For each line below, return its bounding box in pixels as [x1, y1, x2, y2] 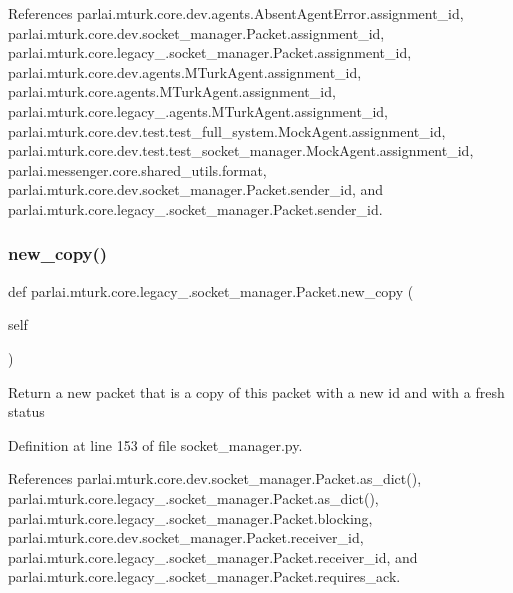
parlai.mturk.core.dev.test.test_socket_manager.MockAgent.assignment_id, [8, 140, 474, 161]
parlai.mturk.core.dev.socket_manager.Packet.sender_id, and [8, 179, 384, 200]
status [8, 401, 45, 422]
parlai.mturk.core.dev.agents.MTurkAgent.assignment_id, [8, 61, 362, 82]
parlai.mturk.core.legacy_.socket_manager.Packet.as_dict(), [8, 487, 379, 508]
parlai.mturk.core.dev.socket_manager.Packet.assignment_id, [8, 22, 385, 43]
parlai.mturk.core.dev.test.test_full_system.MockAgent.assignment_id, [8, 120, 446, 141]
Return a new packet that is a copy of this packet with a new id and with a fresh [8, 381, 505, 402]
